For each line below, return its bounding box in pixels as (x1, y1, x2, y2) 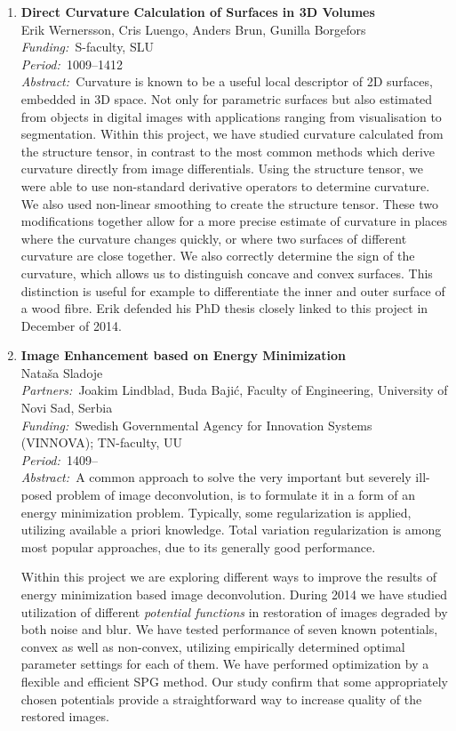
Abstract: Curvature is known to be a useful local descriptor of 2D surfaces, (20, 72, 433, 91)
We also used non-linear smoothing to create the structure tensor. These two (20, 194, 439, 213)
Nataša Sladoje (20, 363, 103, 382)
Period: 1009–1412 (20, 54, 123, 73)
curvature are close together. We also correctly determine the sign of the (20, 246, 415, 265)
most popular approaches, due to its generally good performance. (20, 537, 376, 556)
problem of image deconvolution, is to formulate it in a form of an (56, 486, 416, 504)
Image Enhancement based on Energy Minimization (20, 346, 346, 365)
